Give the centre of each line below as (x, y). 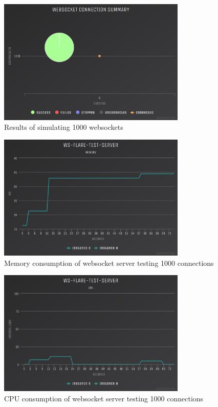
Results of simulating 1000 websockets (64, 127)
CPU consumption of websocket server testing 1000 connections (104, 398)
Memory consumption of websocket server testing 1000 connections (109, 263)
